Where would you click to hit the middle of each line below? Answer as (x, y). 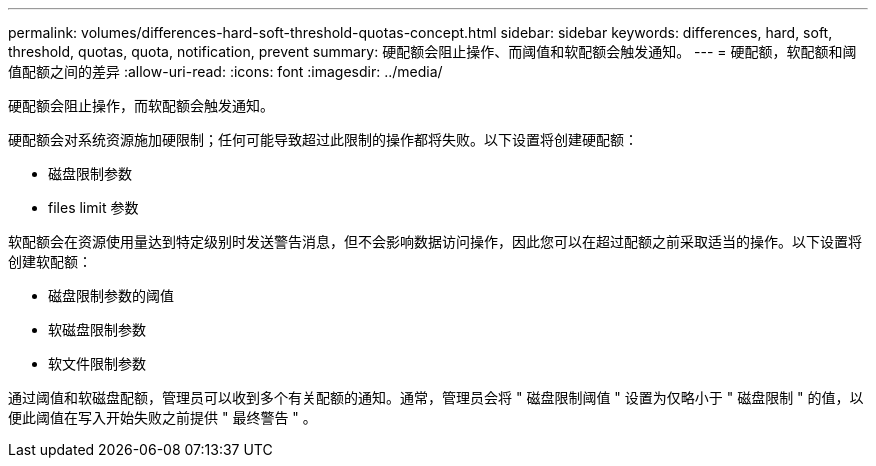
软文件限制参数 (97, 363)
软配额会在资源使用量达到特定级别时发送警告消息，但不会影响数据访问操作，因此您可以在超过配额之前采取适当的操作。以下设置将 (435, 241)
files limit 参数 (93, 207)
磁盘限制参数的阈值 (111, 295)
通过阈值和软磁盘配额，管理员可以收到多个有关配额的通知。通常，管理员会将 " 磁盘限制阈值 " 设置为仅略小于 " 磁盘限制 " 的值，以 (436, 397)
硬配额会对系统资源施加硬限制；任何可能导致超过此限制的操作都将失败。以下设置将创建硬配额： (323, 139)
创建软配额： (50, 261)
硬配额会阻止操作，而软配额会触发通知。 (141, 105)
